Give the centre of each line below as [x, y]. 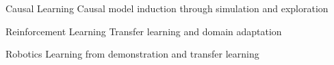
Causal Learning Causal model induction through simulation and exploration [167, 8]
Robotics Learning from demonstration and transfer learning [132, 54]
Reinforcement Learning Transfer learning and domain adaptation [144, 31]
